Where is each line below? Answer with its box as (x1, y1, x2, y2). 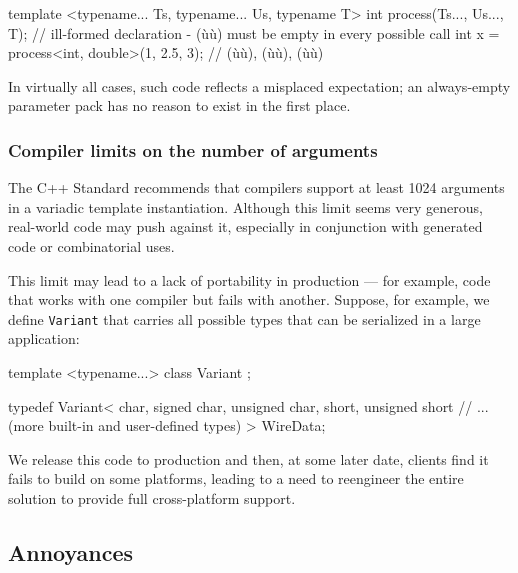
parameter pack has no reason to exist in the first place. (8, 95, 351, 116)
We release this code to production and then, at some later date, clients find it (8, 448, 489, 469)
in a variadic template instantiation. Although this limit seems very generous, (8, 196, 483, 217)
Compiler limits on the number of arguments (8, 137, 378, 162)
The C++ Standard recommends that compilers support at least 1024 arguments (8, 177, 505, 198)
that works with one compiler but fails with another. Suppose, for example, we (8, 289, 490, 310)
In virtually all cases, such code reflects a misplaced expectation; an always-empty (8, 75, 511, 96)
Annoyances (8, 536, 134, 567)
